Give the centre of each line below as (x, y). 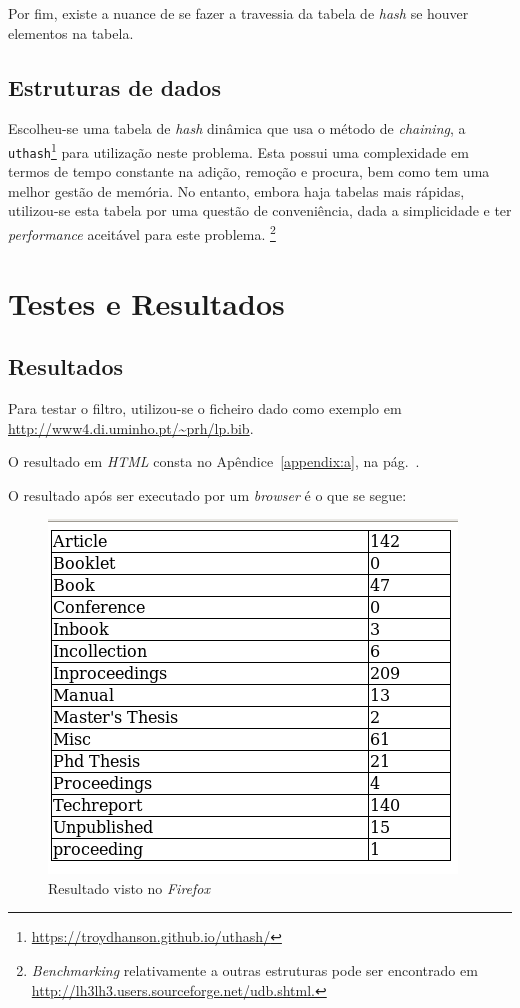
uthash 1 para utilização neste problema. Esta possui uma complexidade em (238, 150)
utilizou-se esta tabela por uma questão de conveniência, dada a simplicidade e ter (260, 210)
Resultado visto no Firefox (129, 887)
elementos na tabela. (71, 32)
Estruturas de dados (114, 86)
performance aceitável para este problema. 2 (142, 232)
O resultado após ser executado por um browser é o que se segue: (207, 494)
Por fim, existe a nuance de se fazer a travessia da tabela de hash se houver (238, 13)
